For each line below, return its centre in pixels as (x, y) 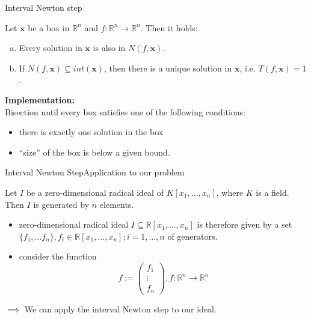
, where (230, 192)
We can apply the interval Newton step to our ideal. (120, 308)
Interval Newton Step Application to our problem (95, 172)
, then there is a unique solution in (168, 68)
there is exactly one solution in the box (91, 132)
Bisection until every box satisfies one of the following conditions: (125, 111)
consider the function (58, 256)
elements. (117, 204)
